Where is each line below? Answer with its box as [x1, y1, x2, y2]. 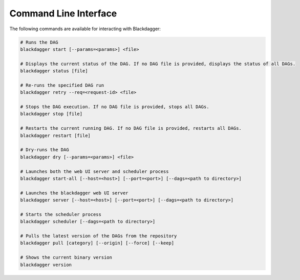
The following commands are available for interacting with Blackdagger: [9, 26, 161, 32]
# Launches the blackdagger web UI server [20, 190, 128, 196]
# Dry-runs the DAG [20, 147, 69, 153]
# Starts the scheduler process [20, 211, 102, 217]
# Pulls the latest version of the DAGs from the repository [20, 233, 177, 239]
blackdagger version [20, 262, 72, 268]
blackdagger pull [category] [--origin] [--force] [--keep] [20, 240, 175, 246]
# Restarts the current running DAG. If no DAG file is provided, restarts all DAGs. [20, 126, 242, 131]
